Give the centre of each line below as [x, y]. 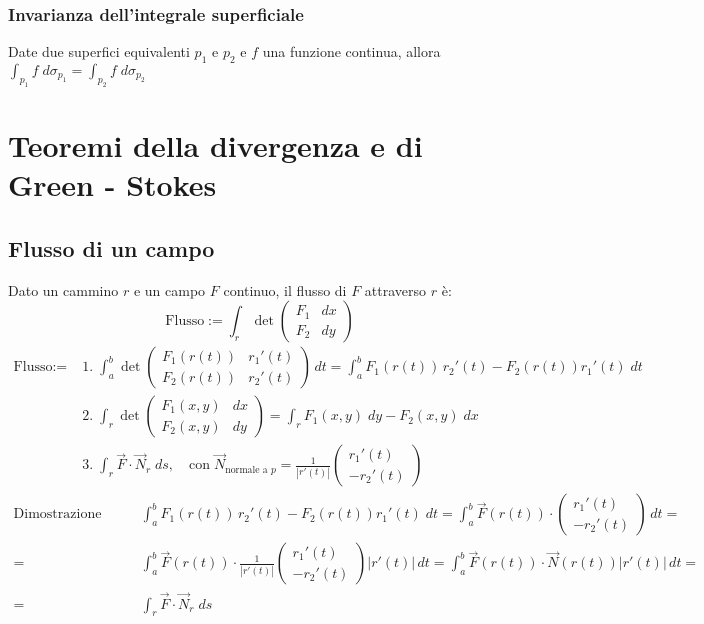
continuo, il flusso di [285, 289]
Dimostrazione [57, 514]
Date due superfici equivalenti [99, 51]
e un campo [169, 289]
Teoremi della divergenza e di [215, 144]
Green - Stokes [112, 184]
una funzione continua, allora [351, 51]
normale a [246, 469]
